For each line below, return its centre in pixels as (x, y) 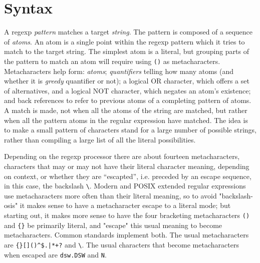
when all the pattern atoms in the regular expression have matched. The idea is (126, 120)
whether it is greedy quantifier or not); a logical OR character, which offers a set (127, 81)
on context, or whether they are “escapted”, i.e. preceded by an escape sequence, (128, 176)
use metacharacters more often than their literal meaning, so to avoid (110, 195)
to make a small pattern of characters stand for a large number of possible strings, (131, 130)
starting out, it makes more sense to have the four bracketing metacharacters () (127, 215)
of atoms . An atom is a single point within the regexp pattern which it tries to (124, 41)
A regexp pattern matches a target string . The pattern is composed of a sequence (128, 32)
